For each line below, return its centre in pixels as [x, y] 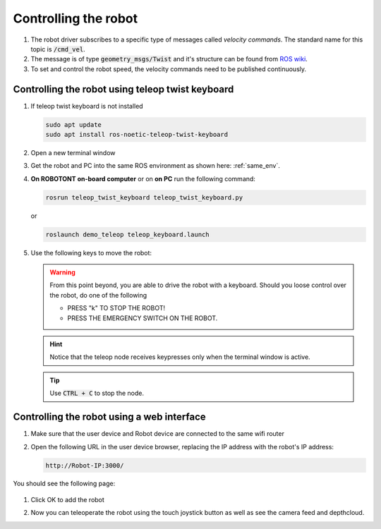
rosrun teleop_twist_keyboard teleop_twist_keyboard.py [144, 197]
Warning [62, 272]
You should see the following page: [64, 484]
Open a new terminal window [73, 152]
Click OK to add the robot [68, 499]
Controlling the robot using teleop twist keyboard [123, 89]
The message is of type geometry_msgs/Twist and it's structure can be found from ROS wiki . [169, 59]
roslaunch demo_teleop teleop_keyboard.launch [127, 234]
